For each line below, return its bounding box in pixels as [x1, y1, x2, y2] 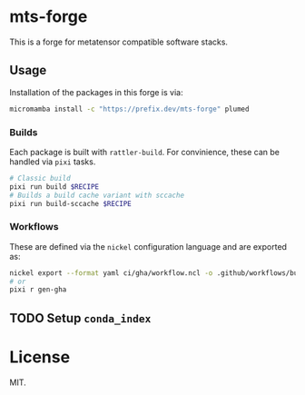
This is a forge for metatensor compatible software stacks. [9, 36, 229, 47]
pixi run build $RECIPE [9, 182, 100, 192]
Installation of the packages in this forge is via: [9, 86, 183, 97]
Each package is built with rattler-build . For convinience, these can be [9, 146, 280, 157]
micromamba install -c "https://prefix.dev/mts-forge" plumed [9, 104, 250, 114]
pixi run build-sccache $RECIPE [9, 199, 132, 208]
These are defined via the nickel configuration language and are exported [9, 241, 288, 252]
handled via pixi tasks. [9, 156, 96, 167]
